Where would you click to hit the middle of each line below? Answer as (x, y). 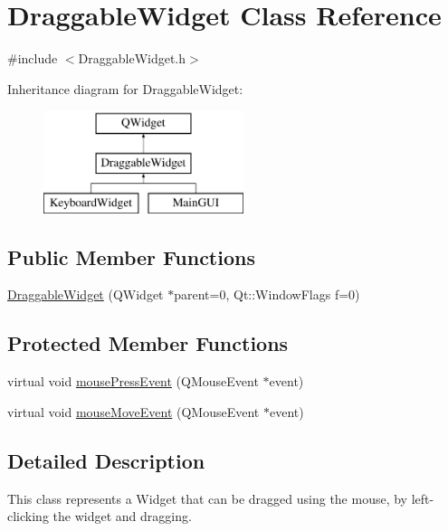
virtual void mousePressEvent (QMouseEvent (133, 381)
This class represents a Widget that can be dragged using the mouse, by (208, 498)
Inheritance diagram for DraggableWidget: (125, 88)
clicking (28, 516)
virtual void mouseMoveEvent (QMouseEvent (133, 411)
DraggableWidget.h (132, 58)
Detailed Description (106, 460)
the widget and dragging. (122, 516)
